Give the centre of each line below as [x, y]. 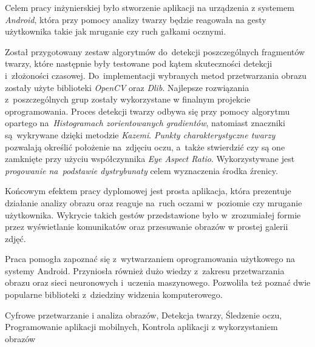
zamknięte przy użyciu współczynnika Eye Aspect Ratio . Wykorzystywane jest [150, 159]
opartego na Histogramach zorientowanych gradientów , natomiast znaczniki [145, 123]
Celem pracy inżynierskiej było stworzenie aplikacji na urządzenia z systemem [150, 7]
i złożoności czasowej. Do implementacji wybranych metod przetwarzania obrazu [156, 75]
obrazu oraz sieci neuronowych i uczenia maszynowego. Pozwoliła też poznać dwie [158, 282]
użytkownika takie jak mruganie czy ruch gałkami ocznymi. [116, 31]
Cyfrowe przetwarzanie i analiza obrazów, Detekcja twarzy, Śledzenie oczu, [144, 315]
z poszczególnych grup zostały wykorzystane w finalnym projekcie [128, 99]
